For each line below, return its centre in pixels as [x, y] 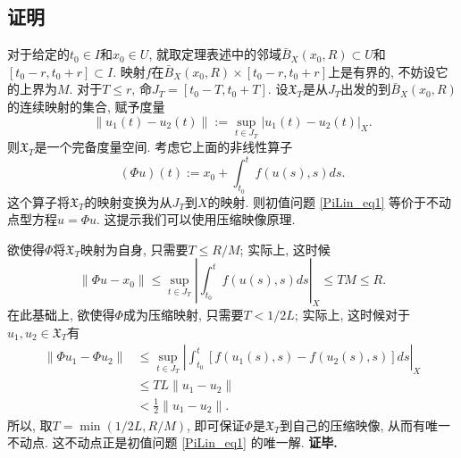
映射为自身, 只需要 [134, 249]
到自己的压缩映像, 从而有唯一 [365, 425]
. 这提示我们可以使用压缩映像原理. [196, 219]
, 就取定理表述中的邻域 [215, 54]
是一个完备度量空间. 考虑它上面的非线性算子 [163, 147]
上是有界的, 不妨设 [382, 71]
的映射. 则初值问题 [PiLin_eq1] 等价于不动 [330, 201]
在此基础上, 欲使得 [61, 315]
